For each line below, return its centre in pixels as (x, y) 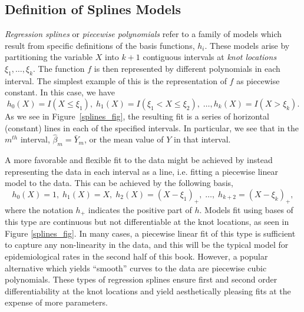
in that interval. (202, 139)
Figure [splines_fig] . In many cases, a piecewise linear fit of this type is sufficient (150, 233)
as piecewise (258, 80)
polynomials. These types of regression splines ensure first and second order (141, 279)
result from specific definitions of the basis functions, (100, 45)
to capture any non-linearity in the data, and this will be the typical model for (147, 245)
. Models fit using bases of (246, 209)
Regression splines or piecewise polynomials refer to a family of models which (143, 34)
